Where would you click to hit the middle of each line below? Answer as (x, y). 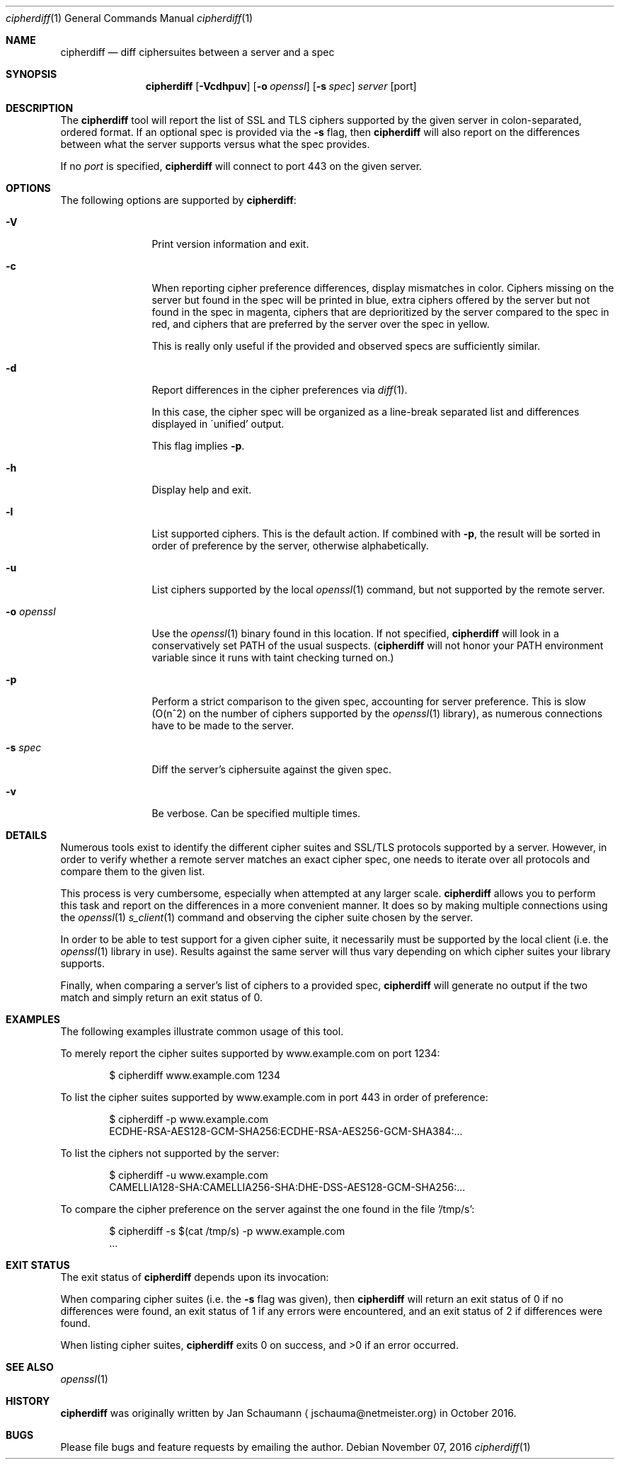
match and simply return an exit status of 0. (162, 997)
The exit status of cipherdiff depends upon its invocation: (195, 1277)
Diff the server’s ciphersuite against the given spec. (271, 769)
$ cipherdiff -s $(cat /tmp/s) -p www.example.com (227, 1231)
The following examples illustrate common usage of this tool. (202, 1031)
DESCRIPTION (40, 108)
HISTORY (28, 1401)
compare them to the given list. (133, 871)
